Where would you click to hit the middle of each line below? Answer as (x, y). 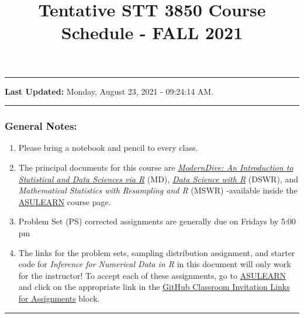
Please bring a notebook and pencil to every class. (108, 148)
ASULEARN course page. (65, 201)
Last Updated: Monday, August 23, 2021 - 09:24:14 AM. (109, 91)
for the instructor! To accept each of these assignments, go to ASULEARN (152, 275)
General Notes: (41, 126)
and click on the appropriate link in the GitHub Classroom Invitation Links (154, 287)
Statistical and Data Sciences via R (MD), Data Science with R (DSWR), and (158, 179)
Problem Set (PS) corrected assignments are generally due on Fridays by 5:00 (157, 221)
